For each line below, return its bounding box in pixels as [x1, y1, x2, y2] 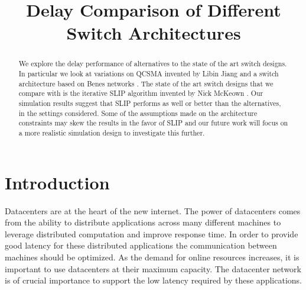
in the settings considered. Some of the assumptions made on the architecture [18, 108, 258, 118]
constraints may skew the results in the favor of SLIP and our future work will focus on [18, 118, 288, 128]
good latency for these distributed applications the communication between [5, 239, 277, 252]
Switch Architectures [66, 21, 241, 45]
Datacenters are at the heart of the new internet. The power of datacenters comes [5, 204, 301, 217]
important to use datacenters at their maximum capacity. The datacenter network [5, 262, 301, 275]
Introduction [5, 170, 110, 194]
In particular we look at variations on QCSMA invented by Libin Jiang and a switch [18, 69, 279, 79]
